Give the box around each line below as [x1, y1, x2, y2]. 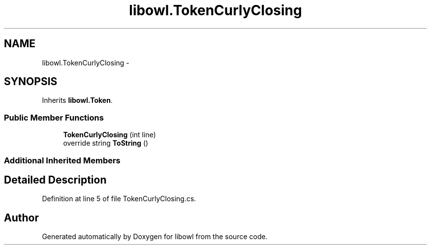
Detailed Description [4, 173, 107, 186]
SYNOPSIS [4, 75, 58, 88]
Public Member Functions [4, 112, 104, 123]
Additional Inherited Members [4, 155, 121, 165]
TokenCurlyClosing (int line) [63, 130, 156, 139]
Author [4, 211, 39, 224]
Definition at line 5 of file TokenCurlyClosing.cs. [42, 194, 196, 203]
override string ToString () [63, 139, 149, 148]
